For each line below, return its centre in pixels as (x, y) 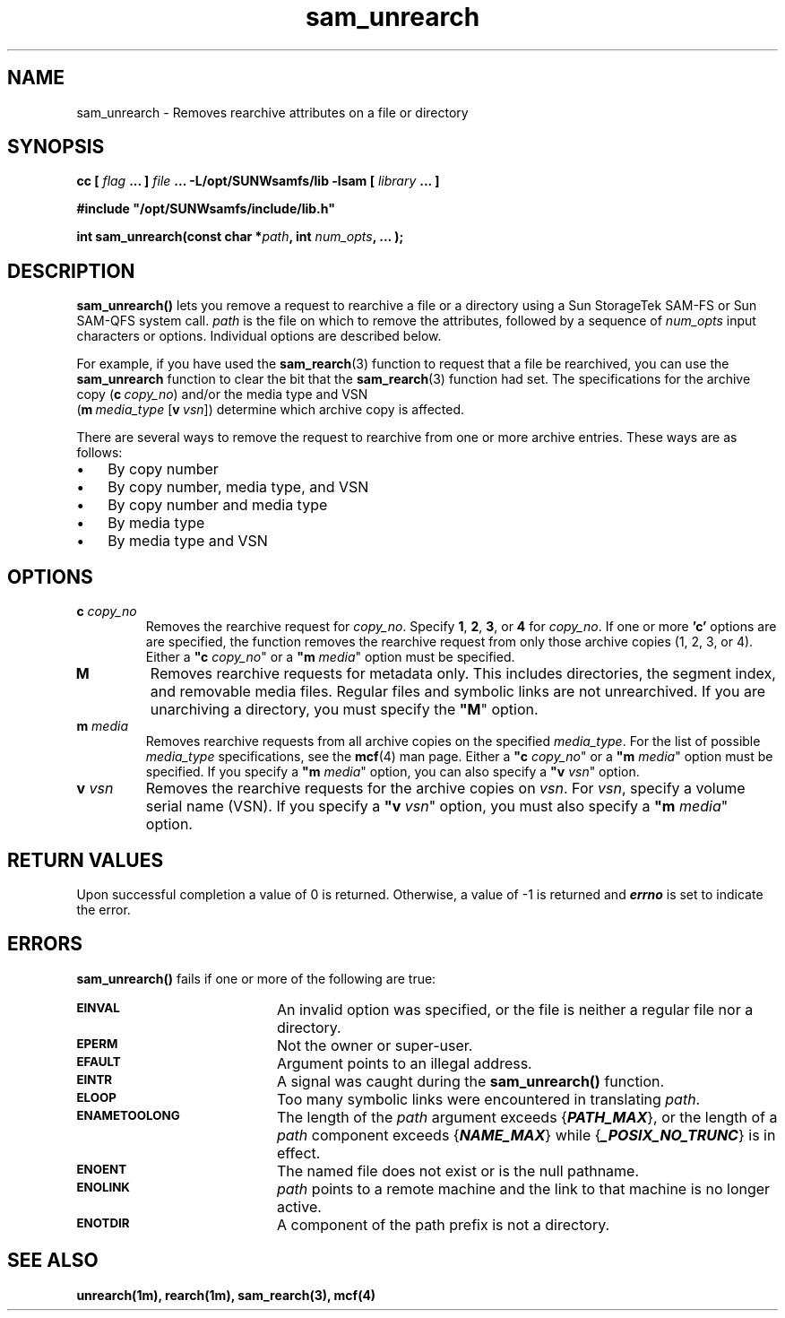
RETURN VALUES (86, 860)
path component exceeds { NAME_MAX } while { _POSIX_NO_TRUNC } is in (526, 1135)
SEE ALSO (53, 1261)
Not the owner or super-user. (375, 1045)
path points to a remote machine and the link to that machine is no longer (523, 1188)
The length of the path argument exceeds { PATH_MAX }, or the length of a (527, 1117)
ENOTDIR (103, 1223)
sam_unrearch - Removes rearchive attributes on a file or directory (272, 112)
